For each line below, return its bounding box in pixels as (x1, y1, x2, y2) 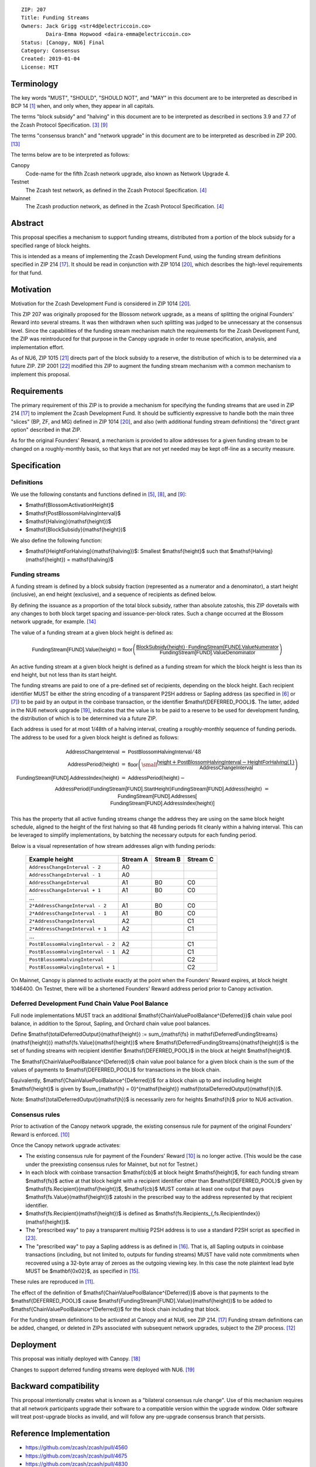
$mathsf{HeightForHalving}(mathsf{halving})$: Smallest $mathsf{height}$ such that (25, 547, 229, 555)
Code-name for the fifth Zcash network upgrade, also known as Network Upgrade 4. (25, 170, 230, 177)
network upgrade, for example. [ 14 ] (11, 618, 97, 625)
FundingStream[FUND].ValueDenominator (159, 649, 256, 655)
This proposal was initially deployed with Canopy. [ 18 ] (11, 1356, 140, 1363)
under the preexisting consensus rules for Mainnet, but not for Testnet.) (25, 1161, 198, 1168)
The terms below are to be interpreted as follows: (11, 151, 130, 158)
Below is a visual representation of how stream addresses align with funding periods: (11, 842, 216, 849)
